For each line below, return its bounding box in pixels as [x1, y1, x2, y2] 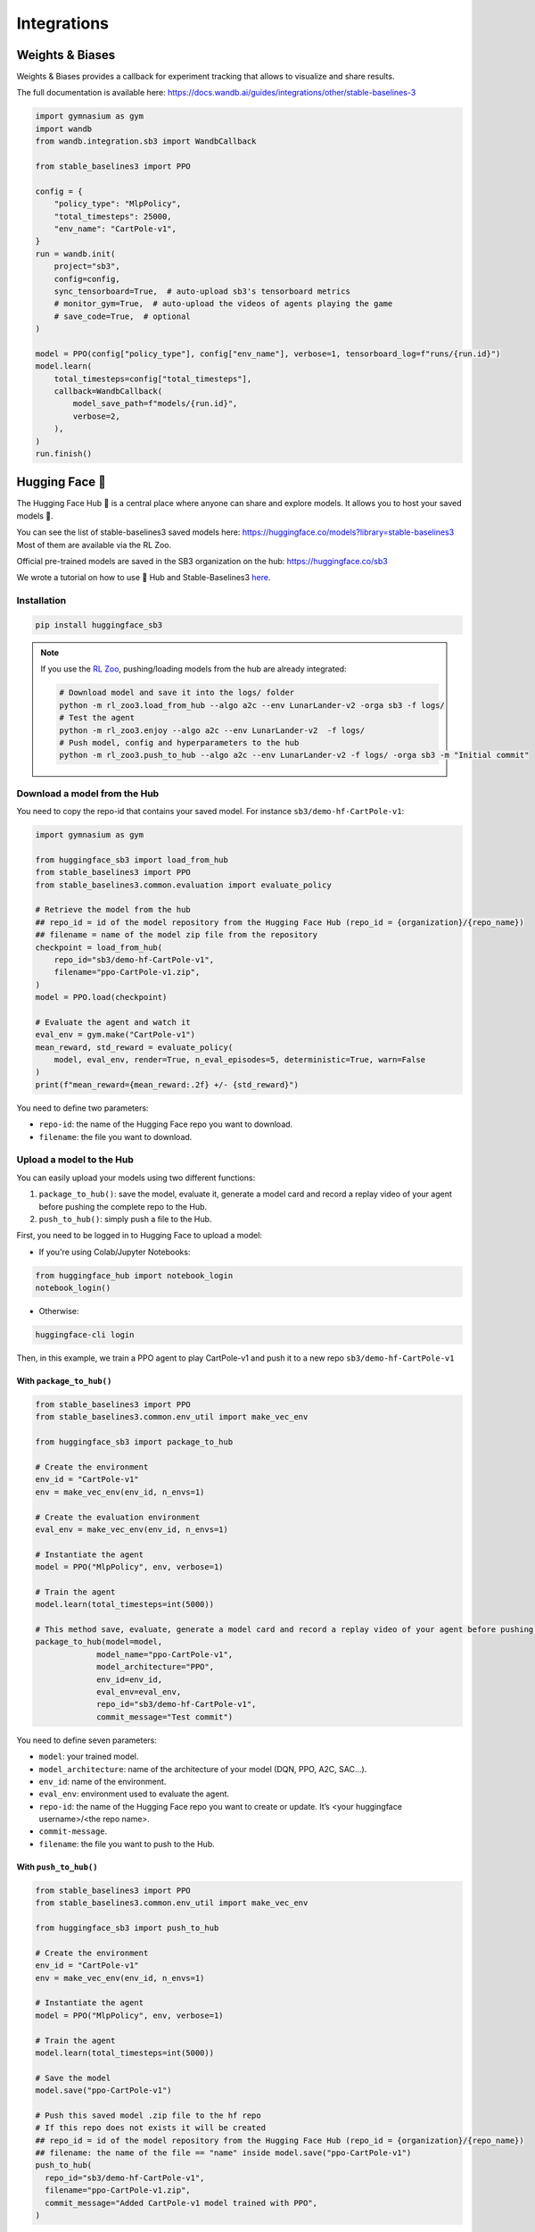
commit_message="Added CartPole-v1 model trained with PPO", [45, 2197, 318, 2208]
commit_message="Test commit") [96, 1711, 234, 1722]
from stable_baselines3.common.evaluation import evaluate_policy [35, 879, 332, 890]
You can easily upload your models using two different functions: [16, 1172, 256, 1183]
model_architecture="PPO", [96, 1662, 214, 1672]
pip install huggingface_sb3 [35, 620, 163, 629]
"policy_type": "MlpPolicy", [53, 199, 182, 209]
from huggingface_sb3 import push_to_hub [35, 1923, 219, 1933]
